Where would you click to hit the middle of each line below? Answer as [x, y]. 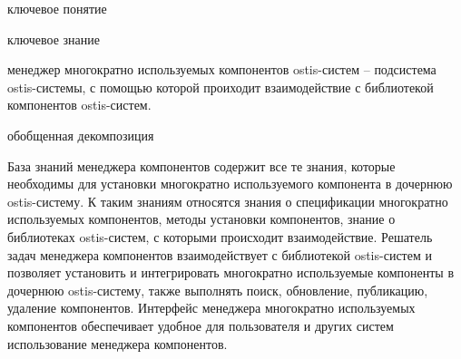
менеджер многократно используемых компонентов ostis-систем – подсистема [222, 69]
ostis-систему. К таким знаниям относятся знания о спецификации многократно [228, 201]
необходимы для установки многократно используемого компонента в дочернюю [230, 184]
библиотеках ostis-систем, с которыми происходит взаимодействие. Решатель [220, 236]
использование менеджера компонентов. [118, 343]
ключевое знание [54, 39]
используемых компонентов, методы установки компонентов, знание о [201, 219]
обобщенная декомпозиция [81, 135]
